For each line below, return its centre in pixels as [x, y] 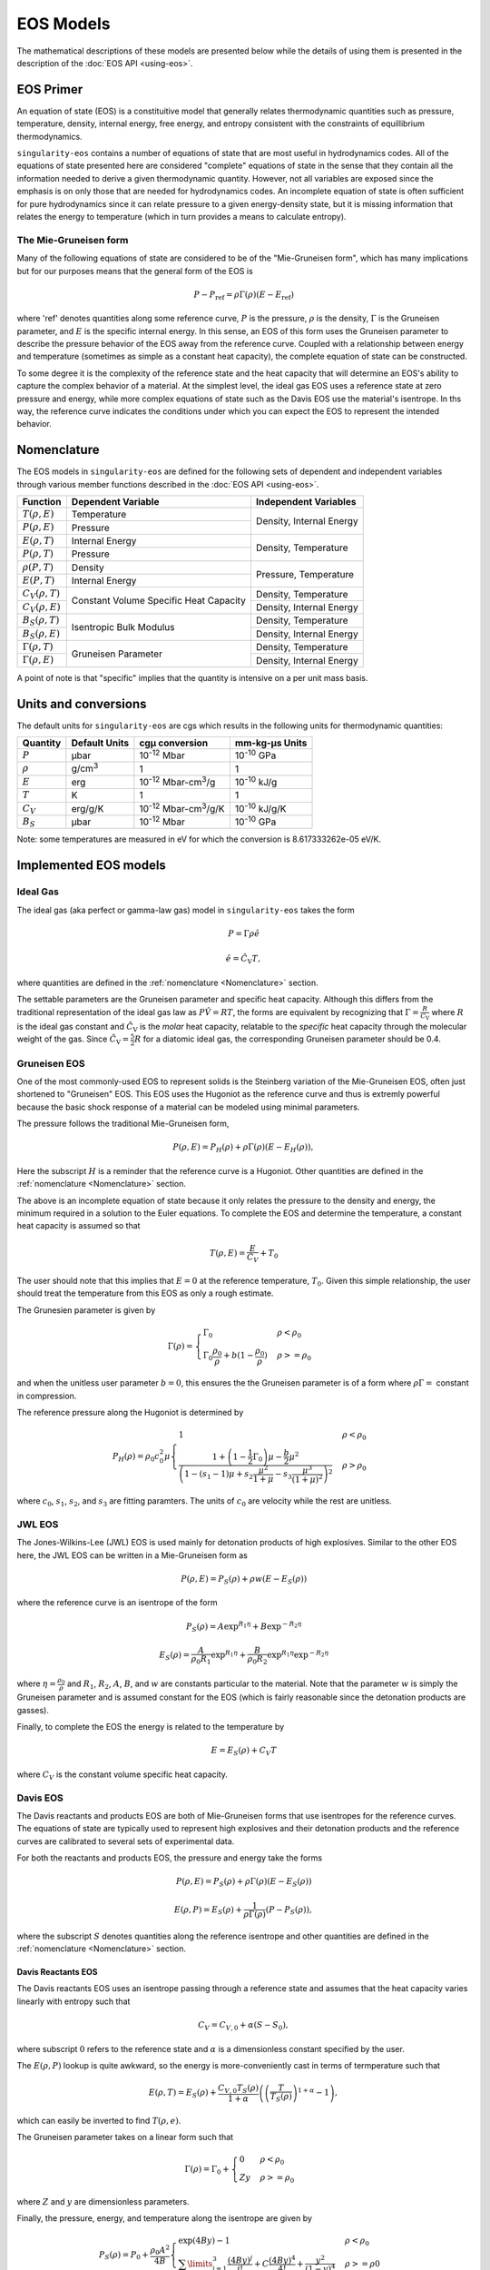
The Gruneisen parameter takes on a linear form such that [125, 2137]
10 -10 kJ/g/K [260, 807]
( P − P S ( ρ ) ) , [289, 1910]
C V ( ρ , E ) [41, 607]
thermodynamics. [49, 136]
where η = [36, 1683]
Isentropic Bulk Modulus [123, 627]
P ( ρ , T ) [38, 554]
